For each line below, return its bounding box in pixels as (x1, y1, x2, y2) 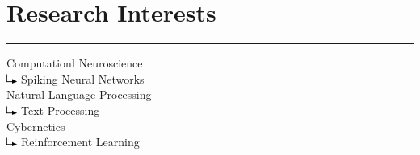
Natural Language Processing (6, 86, 152, 103)
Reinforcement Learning (20, 133, 140, 150)
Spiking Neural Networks (20, 70, 145, 87)
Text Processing (20, 101, 100, 118)
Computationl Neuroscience (6, 55, 143, 71)
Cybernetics (6, 117, 65, 134)
